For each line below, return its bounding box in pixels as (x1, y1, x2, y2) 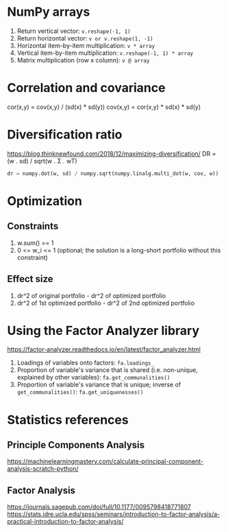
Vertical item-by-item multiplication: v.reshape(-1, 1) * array (16, 49, 194, 57)
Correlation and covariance (7, 80, 166, 96)
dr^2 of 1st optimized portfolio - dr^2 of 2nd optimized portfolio (16, 299, 195, 307)
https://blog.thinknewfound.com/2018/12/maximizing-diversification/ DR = (7, 149, 216, 158)
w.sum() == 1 (16, 238, 54, 247)
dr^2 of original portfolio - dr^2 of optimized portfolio (16, 291, 166, 299)
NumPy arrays (7, 4, 90, 20)
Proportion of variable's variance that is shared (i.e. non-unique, (16, 366, 199, 374)
